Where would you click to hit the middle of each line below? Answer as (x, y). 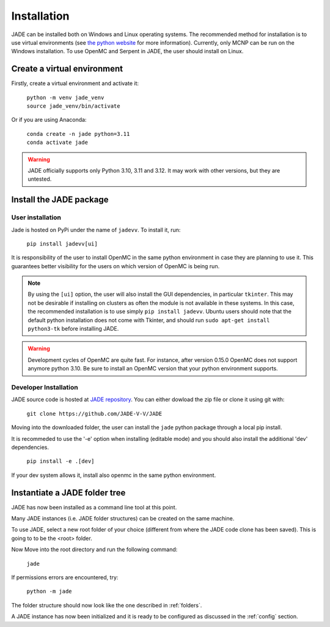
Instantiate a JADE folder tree (68, 493)
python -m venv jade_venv (65, 97)
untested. (40, 179)
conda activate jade (57, 143)
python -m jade (50, 591)
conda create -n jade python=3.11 (78, 134)
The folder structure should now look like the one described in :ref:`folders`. (107, 605)
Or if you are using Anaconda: (49, 120)
